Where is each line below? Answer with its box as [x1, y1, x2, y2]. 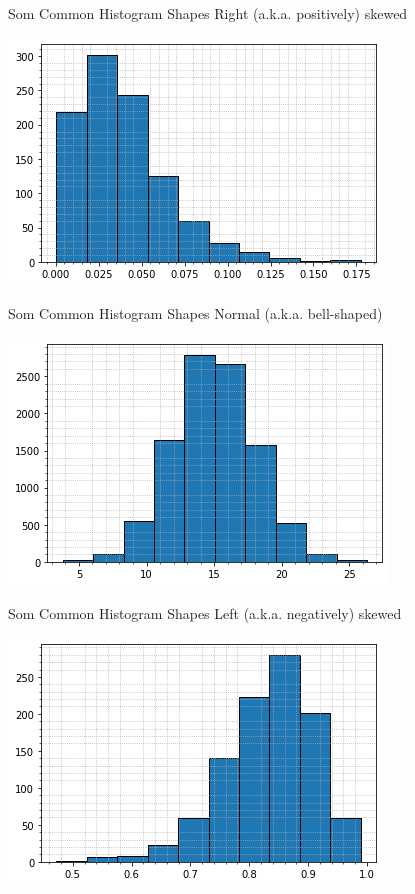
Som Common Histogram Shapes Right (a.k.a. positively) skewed [8, 3, 408, 23]
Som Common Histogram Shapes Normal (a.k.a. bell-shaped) [8, 303, 383, 324]
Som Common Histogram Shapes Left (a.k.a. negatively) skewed [8, 603, 402, 624]
